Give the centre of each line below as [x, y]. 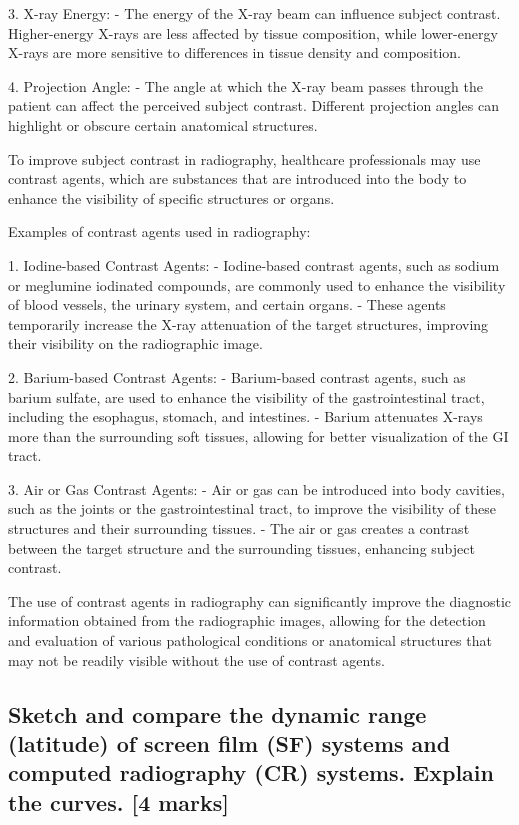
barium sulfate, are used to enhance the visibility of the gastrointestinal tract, [246, 396]
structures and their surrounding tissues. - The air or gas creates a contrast [239, 528]
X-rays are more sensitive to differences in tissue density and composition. [234, 52]
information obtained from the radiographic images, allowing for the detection [247, 620]
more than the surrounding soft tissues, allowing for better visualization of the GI [258, 435]
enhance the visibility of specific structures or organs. [171, 197]
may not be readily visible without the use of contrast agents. [196, 659]
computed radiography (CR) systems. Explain [251, 772]
